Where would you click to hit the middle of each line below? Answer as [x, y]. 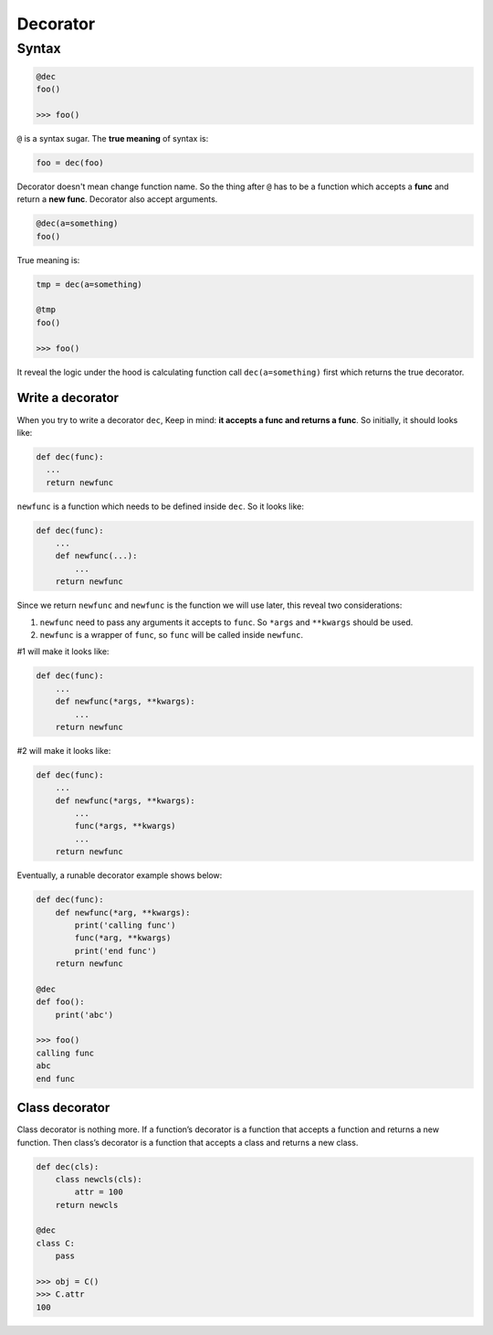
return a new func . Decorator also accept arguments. [117, 199]
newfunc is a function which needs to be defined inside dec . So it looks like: [161, 506]
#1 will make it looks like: [63, 652]
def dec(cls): [68, 1166]
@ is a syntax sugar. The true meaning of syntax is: [113, 138]
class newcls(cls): [99, 1179]
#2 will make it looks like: [64, 750]
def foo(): [60, 1002]
